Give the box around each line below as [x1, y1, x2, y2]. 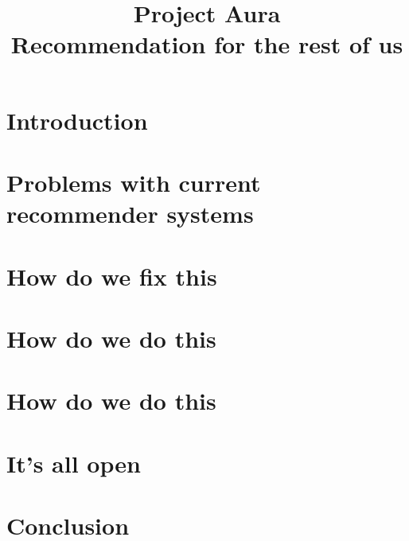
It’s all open [6, 446, 141, 479]
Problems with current [6, 165, 261, 198]
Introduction [6, 103, 148, 136]
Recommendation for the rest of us [10, 28, 403, 60]
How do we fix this [6, 259, 217, 292]
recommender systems [6, 197, 254, 230]
